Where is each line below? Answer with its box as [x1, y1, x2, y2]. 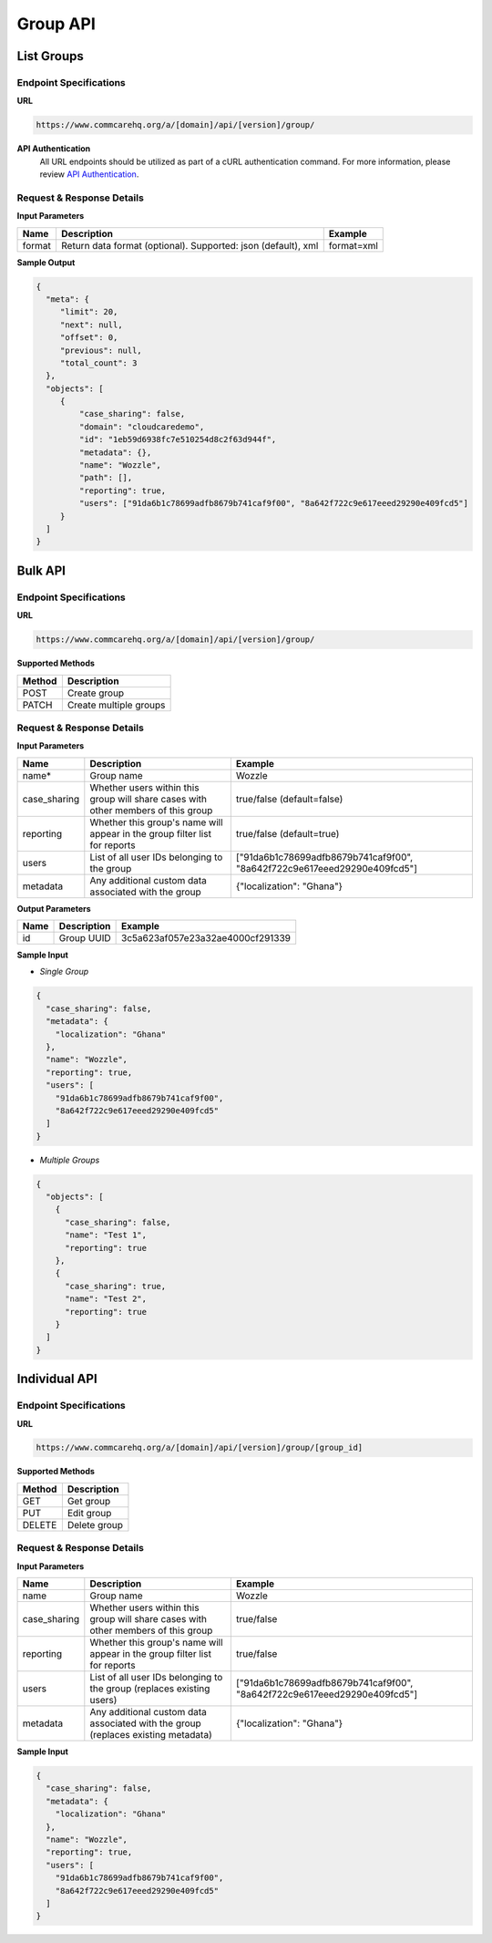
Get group [67, 1494, 111, 1507]
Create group [67, 687, 125, 699]
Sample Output [16, 256, 76, 268]
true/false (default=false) [235, 792, 343, 805]
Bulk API [16, 563, 66, 578]
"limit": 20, [59, 306, 118, 317]
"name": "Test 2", [65, 1294, 148, 1304]
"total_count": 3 [59, 357, 138, 368]
